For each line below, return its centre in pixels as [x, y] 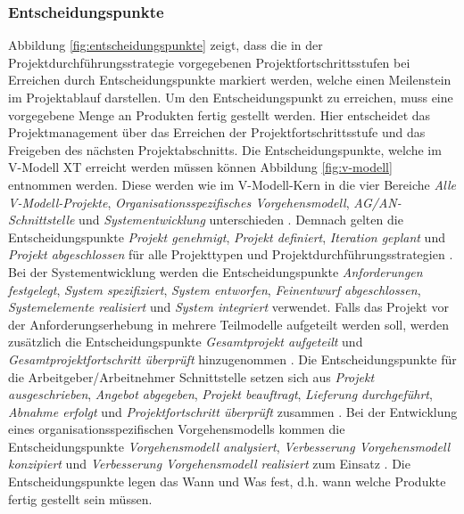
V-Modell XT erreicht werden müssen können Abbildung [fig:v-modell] [200, 167]
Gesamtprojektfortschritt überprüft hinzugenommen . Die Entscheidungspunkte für [232, 359]
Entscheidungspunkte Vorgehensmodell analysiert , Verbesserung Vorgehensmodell [229, 446]
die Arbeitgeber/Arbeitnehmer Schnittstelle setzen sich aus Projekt [191, 376]
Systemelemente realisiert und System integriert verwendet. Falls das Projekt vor [228, 307]
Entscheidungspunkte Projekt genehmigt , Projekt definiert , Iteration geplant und [227, 237]
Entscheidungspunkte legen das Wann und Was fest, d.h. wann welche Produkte [227, 481]
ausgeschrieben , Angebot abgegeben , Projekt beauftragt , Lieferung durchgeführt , [220, 394]
